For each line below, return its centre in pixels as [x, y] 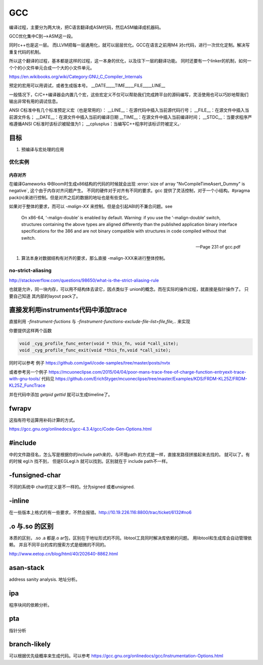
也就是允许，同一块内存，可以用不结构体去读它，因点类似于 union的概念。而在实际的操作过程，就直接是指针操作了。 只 [129, 289]
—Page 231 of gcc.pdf [218, 247]
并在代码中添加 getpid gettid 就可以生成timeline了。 [61, 394]
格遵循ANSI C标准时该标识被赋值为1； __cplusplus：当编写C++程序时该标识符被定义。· [95, 124]
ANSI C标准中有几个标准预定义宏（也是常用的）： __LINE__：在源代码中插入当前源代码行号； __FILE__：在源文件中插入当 [129, 110]
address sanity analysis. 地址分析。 [44, 579]
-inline [19, 501]
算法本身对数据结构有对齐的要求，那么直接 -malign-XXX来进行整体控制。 [94, 258]
